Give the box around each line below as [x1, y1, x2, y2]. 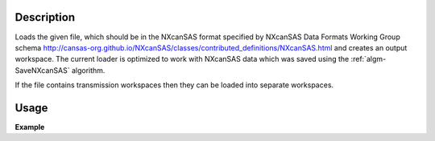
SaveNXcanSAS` [14, 65, 70, 75]
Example [14, 122, 45, 131]
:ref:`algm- [350, 54, 387, 64]
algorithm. [71, 65, 106, 75]
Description [14, 10, 76, 24]
